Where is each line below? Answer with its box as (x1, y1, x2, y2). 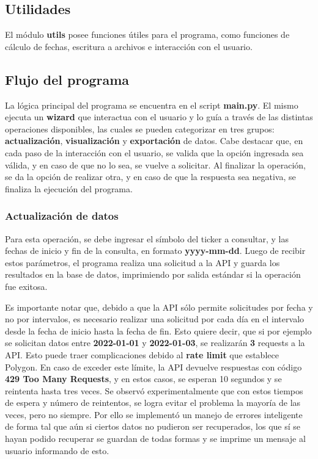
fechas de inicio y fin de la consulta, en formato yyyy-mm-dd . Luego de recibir (5, 244, 306, 257)
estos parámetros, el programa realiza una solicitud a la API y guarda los (5, 256, 280, 269)
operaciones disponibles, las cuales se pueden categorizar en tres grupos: (5, 122, 275, 135)
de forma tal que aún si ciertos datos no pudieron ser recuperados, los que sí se (5, 420, 301, 433)
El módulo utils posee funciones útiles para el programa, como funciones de (5, 28, 290, 41)
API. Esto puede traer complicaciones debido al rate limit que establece (5, 348, 279, 361)
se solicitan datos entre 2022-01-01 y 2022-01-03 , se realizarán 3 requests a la (5, 336, 305, 349)
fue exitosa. (5, 280, 48, 292)
